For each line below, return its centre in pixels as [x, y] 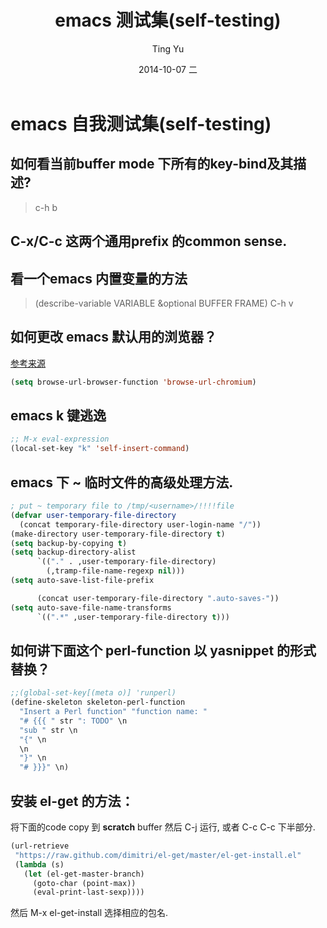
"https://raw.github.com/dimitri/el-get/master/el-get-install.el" [158, 855]
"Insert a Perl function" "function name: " [113, 712]
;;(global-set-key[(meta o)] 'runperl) [93, 693]
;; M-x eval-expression [60, 439]
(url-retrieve [40, 846]
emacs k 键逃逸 [58, 416]
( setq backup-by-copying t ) [69, 543]
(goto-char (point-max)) [84, 883]
